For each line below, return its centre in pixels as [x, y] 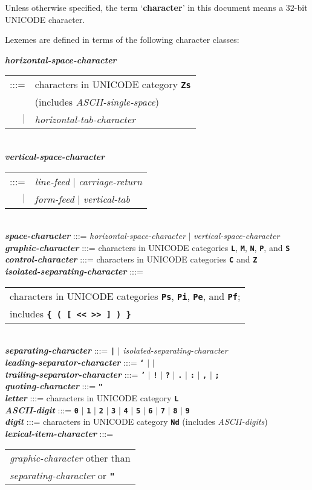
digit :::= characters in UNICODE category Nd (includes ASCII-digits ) [136, 422]
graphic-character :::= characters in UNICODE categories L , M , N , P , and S [148, 247]
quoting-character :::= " [54, 386]
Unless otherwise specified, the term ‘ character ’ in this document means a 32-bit [156, 7]
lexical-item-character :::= [59, 433]
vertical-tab [106, 199]
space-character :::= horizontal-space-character [95, 236]
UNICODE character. [45, 19]
